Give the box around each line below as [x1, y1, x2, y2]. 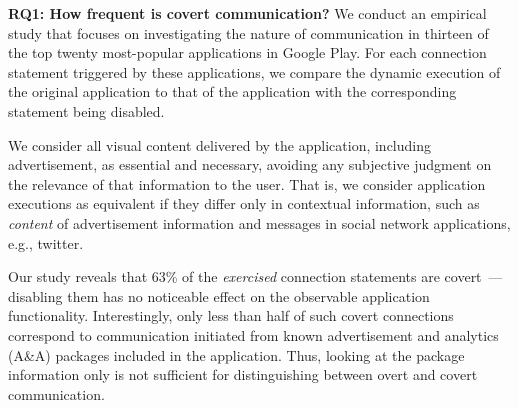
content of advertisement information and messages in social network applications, [8, 212, 511, 233]
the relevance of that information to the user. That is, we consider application [8, 173, 486, 194]
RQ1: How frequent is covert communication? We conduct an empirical [8, 3, 487, 23]
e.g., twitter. [8, 232, 84, 253]
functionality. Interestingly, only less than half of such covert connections [8, 305, 454, 326]
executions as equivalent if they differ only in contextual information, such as [8, 193, 480, 214]
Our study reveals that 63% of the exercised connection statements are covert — [8, 266, 503, 287]
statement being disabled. [8, 100, 165, 121]
